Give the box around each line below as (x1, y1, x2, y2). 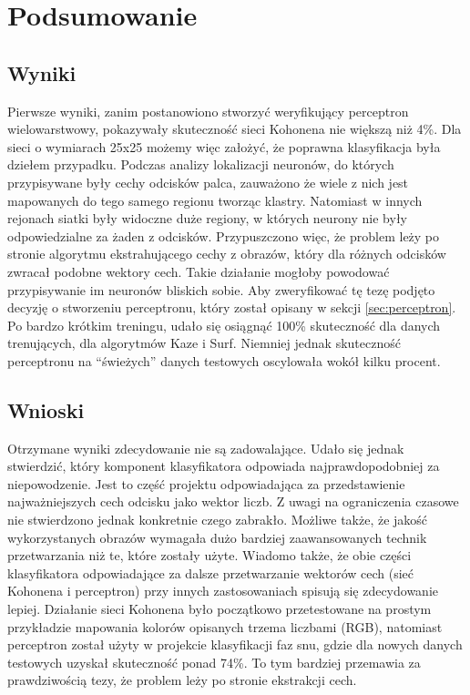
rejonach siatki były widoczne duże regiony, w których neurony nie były (7, 209, 407, 228)
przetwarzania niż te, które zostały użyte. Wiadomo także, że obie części (7, 546, 412, 565)
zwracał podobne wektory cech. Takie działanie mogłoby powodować (7, 261, 390, 281)
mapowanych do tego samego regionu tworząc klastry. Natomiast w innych (7, 190, 423, 210)
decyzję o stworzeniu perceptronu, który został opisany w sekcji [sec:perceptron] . (7, 298, 456, 317)
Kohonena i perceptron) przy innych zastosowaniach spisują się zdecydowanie (7, 581, 438, 600)
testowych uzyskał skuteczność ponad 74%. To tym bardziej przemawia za (7, 652, 421, 671)
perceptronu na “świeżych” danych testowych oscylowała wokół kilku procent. (7, 351, 441, 370)
